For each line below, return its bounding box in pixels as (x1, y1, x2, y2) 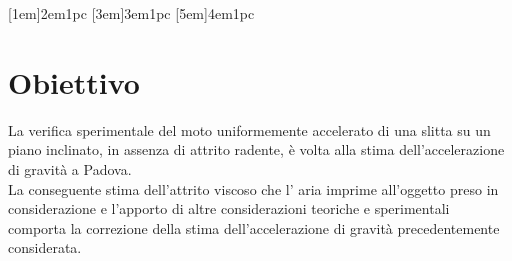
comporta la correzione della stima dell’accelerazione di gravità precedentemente (8, 217, 500, 238)
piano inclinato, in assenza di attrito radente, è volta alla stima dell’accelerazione (8, 139, 505, 160)
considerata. (8, 237, 82, 258)
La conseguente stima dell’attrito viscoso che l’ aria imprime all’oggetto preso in (8, 178, 499, 199)
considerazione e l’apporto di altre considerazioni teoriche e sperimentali (8, 198, 450, 219)
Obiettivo (8, 61, 140, 102)
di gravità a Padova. (8, 158, 132, 179)
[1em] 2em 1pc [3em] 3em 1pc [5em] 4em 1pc (8, 3, 255, 23)
